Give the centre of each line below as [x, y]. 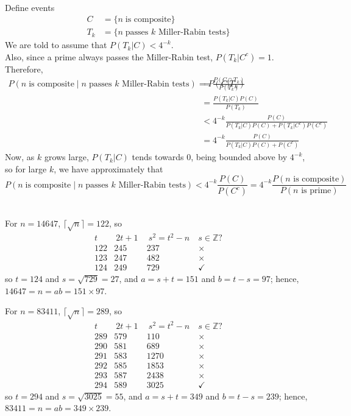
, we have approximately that [108, 168]
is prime [316, 191]
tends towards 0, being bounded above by [210, 157]
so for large [26, 168]
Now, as [20, 157]
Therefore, [24, 69]
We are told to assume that [56, 45]
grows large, [66, 157]
